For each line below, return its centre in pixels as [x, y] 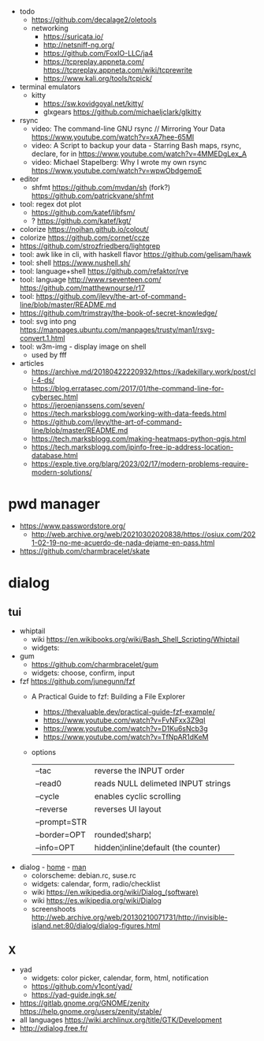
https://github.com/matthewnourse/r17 [82, 288]
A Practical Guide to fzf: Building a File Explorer [108, 696]
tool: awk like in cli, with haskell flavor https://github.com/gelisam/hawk [136, 254]
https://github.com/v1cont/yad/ [82, 986]
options [44, 752]
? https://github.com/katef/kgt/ [81, 221]
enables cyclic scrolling [138, 796]
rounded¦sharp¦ [123, 834]
